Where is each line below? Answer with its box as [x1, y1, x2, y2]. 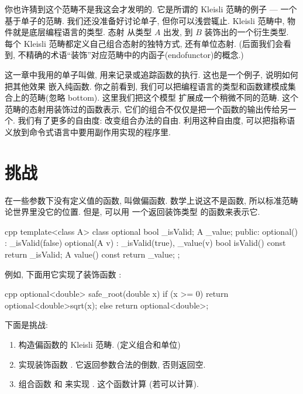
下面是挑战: [5, 318, 48, 331]
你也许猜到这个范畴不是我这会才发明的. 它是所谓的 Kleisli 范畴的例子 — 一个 [5, 3, 297, 15]
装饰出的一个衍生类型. [204, 26, 289, 38]
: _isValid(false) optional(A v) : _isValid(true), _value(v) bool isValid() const [5, 237, 286, 249]
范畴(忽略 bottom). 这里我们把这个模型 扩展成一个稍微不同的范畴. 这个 [29, 91, 299, 104]
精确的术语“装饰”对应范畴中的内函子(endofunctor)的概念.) [26, 49, 244, 61]
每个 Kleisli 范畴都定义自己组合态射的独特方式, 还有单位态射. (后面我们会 [5, 37, 284, 49]
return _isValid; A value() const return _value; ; [5, 248, 180, 261]
